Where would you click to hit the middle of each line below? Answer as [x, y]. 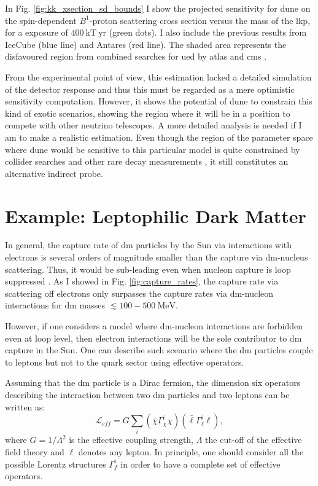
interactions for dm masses [55, 305]
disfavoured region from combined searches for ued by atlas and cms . [136, 56]
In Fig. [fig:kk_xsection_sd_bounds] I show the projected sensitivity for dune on [158, 8]
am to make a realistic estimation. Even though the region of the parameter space [159, 137]
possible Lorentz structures [56, 464]
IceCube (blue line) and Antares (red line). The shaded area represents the [146, 44]
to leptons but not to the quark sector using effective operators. [125, 362]
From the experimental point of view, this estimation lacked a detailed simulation [158, 76]
